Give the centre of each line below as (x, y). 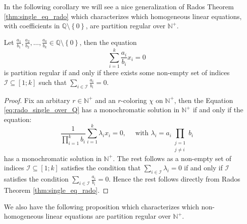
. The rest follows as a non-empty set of (172, 158)
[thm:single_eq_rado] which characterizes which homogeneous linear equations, (123, 16)
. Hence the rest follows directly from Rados (174, 179)
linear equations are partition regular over (108, 216)
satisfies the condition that (101, 168)
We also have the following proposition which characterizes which (102, 206)
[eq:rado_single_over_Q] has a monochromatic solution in (92, 110)
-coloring (134, 100)
